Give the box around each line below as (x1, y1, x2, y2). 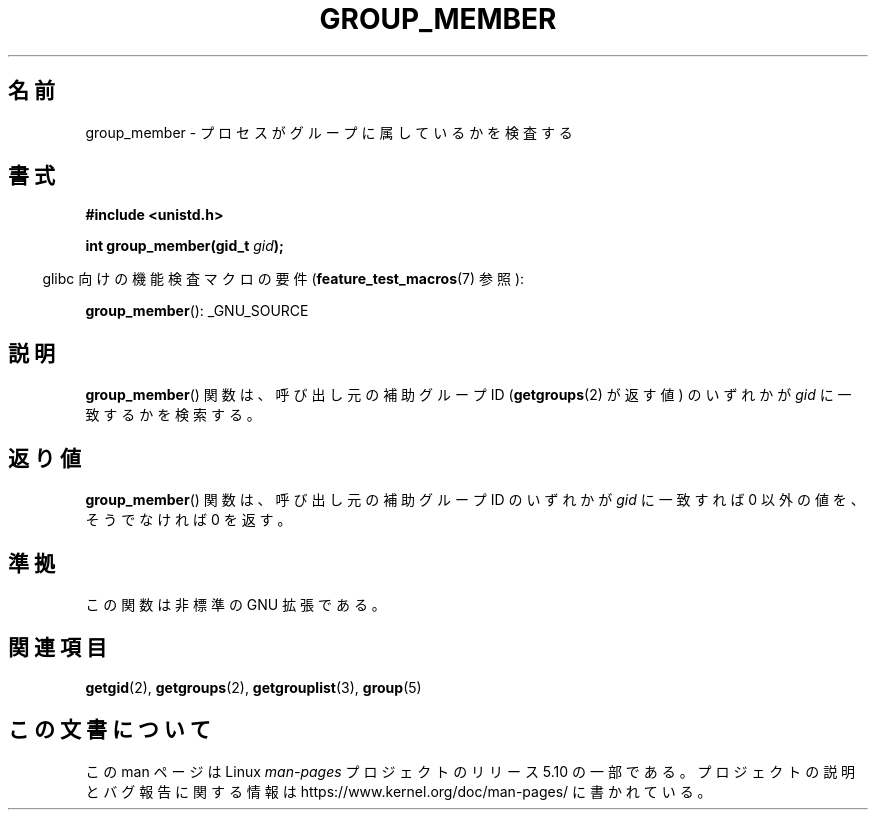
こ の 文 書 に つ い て (8, 717, 211, 743)
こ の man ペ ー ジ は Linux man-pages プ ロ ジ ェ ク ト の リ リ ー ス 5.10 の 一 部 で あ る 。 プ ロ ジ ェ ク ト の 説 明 (85, 762, 856, 780)
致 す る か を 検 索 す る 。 (85, 406, 261, 424)
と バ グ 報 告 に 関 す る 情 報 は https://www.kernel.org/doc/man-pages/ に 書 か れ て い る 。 (85, 782, 712, 800)
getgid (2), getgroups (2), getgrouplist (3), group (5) (85, 678, 422, 696)
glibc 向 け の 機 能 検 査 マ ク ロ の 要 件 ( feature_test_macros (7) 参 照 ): (42, 270, 525, 288)
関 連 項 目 (8, 635, 107, 661)
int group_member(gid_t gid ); (85, 237, 284, 255)
